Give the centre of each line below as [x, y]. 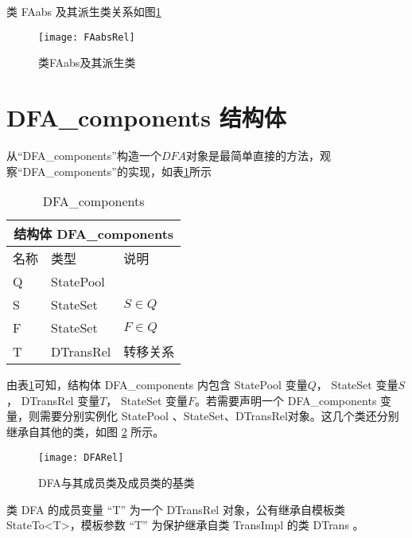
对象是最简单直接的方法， [253, 155]
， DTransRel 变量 [53, 400]
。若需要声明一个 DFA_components [286, 400]
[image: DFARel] [81, 457]
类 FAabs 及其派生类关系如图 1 [84, 11]
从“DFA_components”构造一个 [84, 155]
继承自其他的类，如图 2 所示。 [86, 431]
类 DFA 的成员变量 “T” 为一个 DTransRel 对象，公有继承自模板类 [176, 509]
